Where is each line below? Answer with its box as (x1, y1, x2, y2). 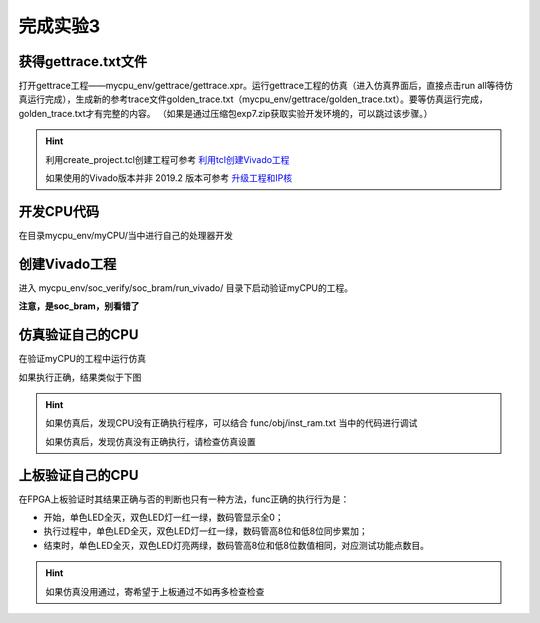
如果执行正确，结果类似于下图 (18, 371, 142, 383)
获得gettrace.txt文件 (18, 53, 148, 70)
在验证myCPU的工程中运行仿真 (18, 353, 147, 365)
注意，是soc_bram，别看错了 (18, 300, 140, 312)
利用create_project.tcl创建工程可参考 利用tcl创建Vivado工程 (45, 153, 290, 165)
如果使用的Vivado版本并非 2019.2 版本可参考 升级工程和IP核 (45, 172, 293, 184)
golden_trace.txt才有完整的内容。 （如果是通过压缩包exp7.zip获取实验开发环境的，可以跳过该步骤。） (18, 107, 433, 119)
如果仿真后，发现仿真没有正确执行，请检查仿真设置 (45, 435, 256, 447)
